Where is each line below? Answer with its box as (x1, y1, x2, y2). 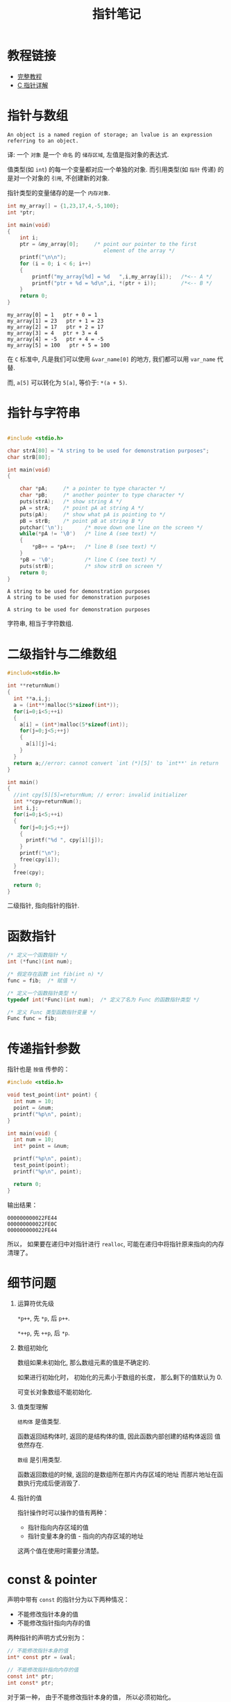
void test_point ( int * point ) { (7, 1092, 98, 1099)
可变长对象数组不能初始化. (17, 1388, 92, 1396)
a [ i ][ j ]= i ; (25, 740, 58, 747)
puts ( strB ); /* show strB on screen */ (19, 562, 163, 569)
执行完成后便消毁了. (23, 1479, 80, 1487)
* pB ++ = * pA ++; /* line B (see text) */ (32, 543, 157, 551)
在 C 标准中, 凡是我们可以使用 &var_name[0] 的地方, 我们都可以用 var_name (7, 355, 216, 363)
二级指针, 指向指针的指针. (7, 901, 80, 910)
